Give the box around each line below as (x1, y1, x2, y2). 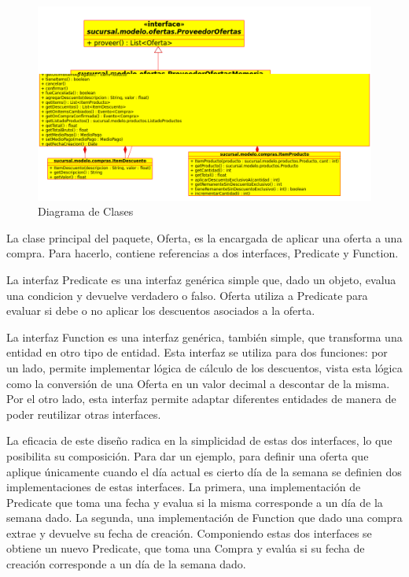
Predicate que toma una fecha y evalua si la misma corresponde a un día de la (6, 494, 383, 510)
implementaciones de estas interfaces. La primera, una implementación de (6, 479, 361, 495)
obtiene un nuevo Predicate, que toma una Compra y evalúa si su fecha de (6, 540, 365, 557)
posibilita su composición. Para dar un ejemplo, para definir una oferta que (6, 447, 369, 464)
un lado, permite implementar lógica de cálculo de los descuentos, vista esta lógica (6, 359, 403, 375)
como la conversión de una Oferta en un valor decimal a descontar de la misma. (6, 375, 390, 391)
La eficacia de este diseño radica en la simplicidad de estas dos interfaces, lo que (6, 432, 392, 449)
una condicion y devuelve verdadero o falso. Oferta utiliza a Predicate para (6, 287, 368, 303)
